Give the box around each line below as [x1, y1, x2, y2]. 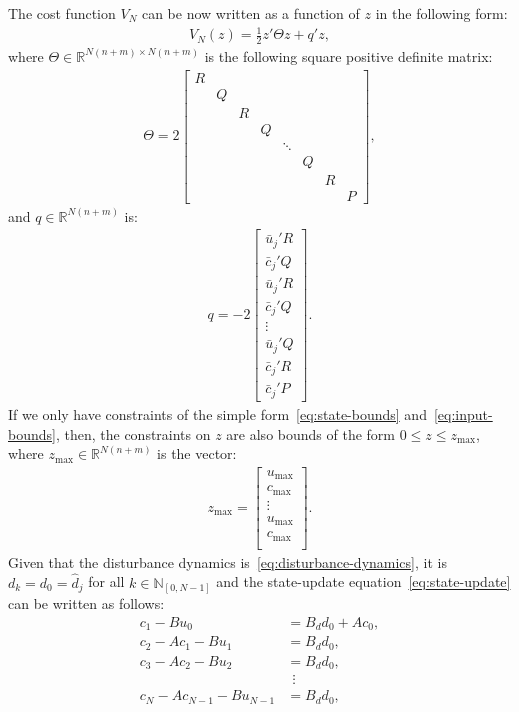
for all [88, 571, 125, 592]
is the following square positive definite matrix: [204, 45, 493, 66]
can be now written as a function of [141, 3, 360, 23]
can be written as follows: [8, 593, 165, 614]
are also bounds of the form [226, 423, 395, 444]
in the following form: [375, 3, 508, 23]
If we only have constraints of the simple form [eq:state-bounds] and [8, 403, 427, 424]
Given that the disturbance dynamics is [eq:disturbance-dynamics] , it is [8, 551, 447, 572]
